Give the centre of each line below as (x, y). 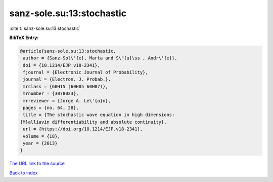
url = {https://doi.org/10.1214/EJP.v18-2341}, (83, 129)
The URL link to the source (37, 163)
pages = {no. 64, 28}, (51, 108)
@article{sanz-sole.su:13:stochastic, (68, 51)
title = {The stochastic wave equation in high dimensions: (99, 115)
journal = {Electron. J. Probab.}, (67, 79)
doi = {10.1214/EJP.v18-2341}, (62, 65)
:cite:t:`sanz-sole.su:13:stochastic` (45, 28)
